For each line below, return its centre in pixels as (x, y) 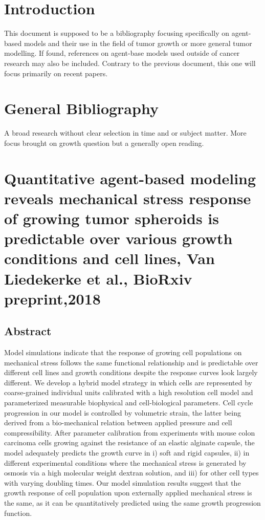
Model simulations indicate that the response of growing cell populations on (123, 352)
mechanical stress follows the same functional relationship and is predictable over (131, 362)
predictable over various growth (118, 238)
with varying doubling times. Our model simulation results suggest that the (123, 482)
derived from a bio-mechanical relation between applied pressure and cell (118, 422)
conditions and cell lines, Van (109, 258)
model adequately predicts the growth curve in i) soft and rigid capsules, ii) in (127, 453)
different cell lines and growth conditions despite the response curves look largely (131, 372)
